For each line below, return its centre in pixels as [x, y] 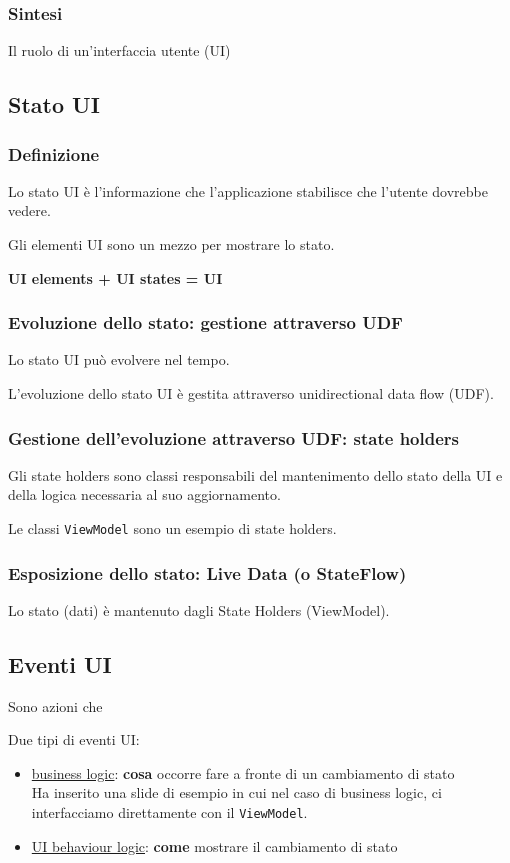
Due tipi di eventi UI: [74, 739]
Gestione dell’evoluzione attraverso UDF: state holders [233, 437]
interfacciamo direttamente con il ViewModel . [169, 812]
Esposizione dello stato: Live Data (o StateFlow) [207, 572]
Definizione [54, 153]
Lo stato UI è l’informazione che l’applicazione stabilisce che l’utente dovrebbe [248, 190]
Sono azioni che [55, 705]
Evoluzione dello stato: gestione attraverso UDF [205, 322]
